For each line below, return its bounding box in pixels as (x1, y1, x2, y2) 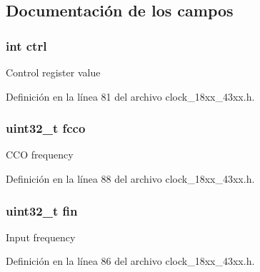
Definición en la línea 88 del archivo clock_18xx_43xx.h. (6, 171, 255, 186)
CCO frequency (6, 147, 74, 162)
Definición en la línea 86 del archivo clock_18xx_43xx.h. (6, 253, 255, 268)
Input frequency (6, 229, 76, 244)
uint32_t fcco (6, 119, 86, 137)
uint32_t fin (6, 201, 78, 219)
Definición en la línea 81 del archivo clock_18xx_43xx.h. (6, 89, 255, 104)
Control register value (6, 65, 101, 79)
